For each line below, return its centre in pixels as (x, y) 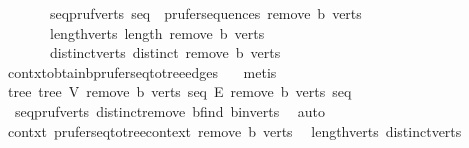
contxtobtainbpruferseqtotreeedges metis (142, 71)
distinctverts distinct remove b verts (165, 52)
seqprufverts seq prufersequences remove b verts (205, 13)
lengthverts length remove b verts (157, 32)
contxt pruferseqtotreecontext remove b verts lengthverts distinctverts (234, 130)
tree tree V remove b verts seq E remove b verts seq (179, 91)
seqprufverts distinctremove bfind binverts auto (170, 110)
